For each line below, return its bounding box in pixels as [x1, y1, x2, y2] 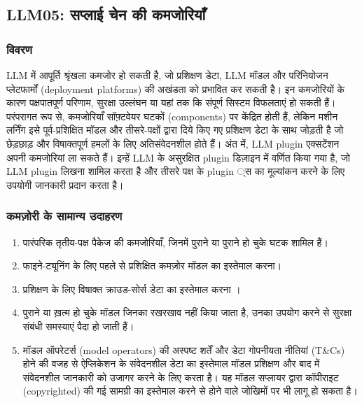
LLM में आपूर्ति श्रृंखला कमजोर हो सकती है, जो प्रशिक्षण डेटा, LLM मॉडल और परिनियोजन [6, 68, 328, 82]
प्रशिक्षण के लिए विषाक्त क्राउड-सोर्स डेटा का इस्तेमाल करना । [22, 281, 241, 296]
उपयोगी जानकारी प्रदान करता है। [6, 177, 124, 192]
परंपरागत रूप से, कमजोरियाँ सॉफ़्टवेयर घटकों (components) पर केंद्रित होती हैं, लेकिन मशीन [6, 108, 338, 123]
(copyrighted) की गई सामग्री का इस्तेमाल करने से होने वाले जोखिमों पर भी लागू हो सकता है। [22, 383, 358, 398]
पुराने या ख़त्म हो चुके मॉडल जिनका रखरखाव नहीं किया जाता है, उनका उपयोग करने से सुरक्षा [22, 305, 352, 320]
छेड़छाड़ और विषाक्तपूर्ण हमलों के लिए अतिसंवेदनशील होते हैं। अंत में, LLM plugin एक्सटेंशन [6, 136, 340, 150]
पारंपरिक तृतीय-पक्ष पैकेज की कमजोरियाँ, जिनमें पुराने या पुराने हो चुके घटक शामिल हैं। [22, 234, 328, 249]
